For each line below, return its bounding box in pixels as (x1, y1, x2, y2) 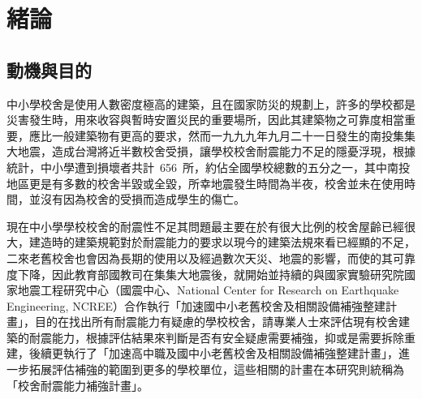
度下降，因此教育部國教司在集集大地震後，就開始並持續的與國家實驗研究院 (6, 265, 404, 282)
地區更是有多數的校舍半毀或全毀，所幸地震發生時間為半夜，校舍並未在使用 (6, 174, 404, 191)
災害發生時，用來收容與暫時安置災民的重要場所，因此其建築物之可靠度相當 (6, 111, 404, 128)
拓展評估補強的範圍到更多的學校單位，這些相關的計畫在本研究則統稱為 (28, 361, 404, 378)
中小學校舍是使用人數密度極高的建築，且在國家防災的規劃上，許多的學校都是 (6, 95, 416, 112)
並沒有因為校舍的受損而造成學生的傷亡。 (28, 191, 245, 208)
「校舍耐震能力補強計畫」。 (6, 376, 149, 393)
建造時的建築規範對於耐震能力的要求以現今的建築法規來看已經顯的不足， (28, 234, 416, 251)
